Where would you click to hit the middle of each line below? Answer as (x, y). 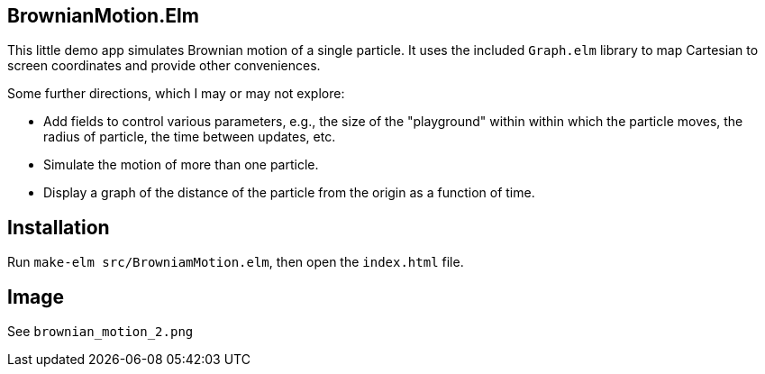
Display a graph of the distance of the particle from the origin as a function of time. (289, 193)
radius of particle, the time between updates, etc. (190, 137)
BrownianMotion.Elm (103, 16)
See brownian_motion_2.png (100, 332)
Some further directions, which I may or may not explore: (176, 94)
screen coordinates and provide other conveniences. (164, 66)
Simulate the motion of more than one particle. (181, 165)
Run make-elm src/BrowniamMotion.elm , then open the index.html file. (236, 262)
